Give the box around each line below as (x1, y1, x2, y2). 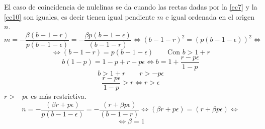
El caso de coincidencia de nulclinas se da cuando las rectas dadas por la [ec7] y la (4, 2, 257, 12)
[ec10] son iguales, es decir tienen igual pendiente (4, 11, 155, 22)
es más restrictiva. (31, 90, 86, 101)
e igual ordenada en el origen (165, 11, 254, 22)
